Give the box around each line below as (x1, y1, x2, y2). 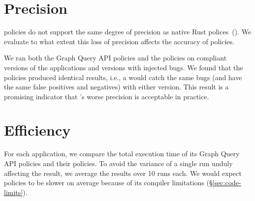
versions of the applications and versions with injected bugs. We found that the (4, 62, 243, 72)
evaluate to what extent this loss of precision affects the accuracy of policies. (4, 36, 234, 46)
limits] (4, 187, 23, 197)
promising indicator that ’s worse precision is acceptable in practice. (4, 91, 209, 101)
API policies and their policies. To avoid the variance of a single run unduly (4, 158, 233, 168)
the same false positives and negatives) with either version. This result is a (4, 82, 229, 92)
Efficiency (4, 120, 71, 140)
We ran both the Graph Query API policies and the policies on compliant (4, 53, 227, 63)
